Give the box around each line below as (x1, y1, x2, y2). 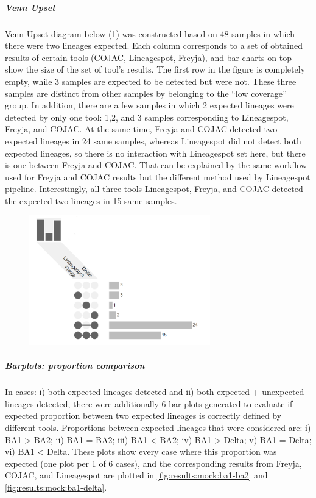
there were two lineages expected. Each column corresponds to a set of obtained (5, 39, 303, 52)
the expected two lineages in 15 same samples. (5, 194, 177, 207)
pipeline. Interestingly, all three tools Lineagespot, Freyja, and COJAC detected (5, 182, 303, 195)
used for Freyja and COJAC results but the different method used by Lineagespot (5, 170, 311, 183)
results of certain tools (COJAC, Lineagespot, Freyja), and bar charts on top (5, 51, 292, 63)
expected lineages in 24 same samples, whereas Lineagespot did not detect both (5, 134, 301, 147)
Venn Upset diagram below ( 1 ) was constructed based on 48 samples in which (5, 27, 295, 40)
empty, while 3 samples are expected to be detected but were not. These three (5, 74, 297, 87)
